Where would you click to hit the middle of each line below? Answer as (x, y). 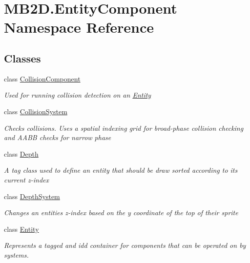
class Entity (21, 229)
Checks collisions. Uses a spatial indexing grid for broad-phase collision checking (124, 128)
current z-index (27, 179)
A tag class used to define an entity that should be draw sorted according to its (121, 170)
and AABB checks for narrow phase (58, 137)
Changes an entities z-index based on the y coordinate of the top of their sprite (121, 212)
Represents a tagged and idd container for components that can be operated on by (125, 245)
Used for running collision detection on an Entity (78, 95)
